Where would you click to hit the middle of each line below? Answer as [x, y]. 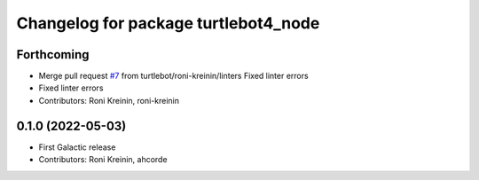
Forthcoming [53, 55]
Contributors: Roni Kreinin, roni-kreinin [109, 100]
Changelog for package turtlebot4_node [168, 23]
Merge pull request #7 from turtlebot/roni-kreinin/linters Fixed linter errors [174, 76]
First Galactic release [77, 147]
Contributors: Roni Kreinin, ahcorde [103, 160]
